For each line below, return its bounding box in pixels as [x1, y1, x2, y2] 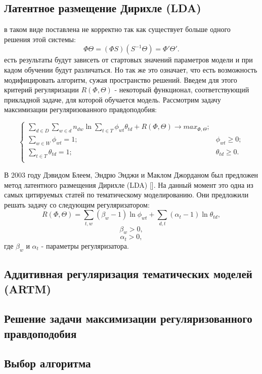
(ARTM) [4, 281, 51, 296]
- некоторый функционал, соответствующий [114, 84, 249, 95]
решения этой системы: [4, 33, 76, 44]
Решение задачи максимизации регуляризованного [4, 311, 252, 326]
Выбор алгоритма [4, 355, 91, 371]
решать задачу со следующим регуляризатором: [4, 199, 150, 210]
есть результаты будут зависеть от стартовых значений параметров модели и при [4, 54, 253, 65]
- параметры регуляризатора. [41, 240, 129, 251]
